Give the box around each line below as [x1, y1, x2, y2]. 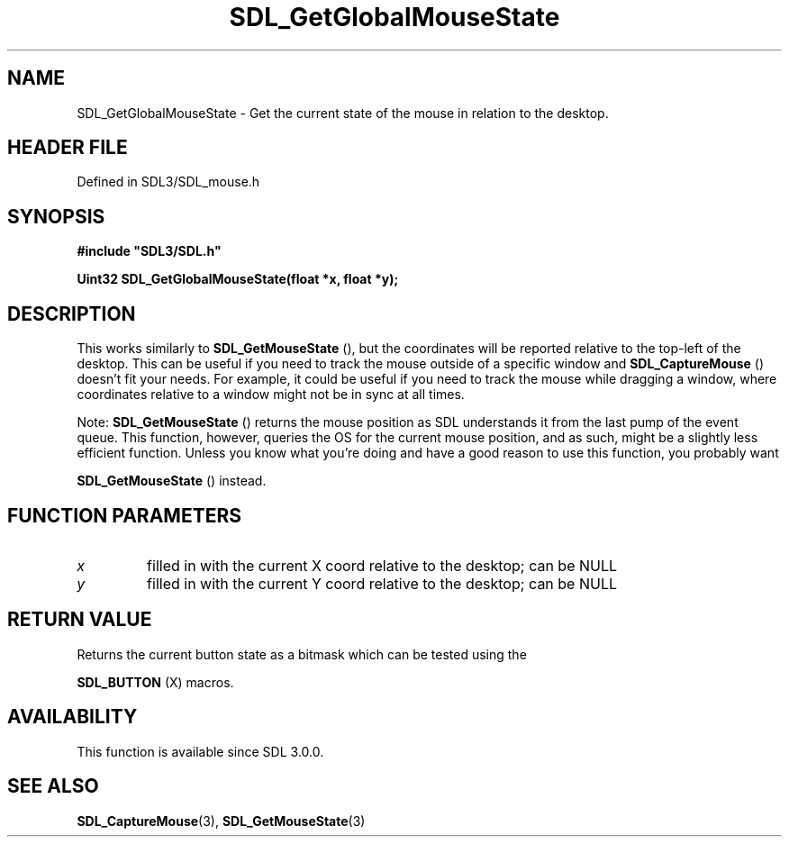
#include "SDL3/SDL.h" [77, 243, 222, 259]
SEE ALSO [7, 775, 99, 798]
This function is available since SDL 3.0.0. [77, 743, 324, 759]
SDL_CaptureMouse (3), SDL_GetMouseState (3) [77, 812, 366, 829]
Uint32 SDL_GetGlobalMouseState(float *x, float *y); [77, 271, 399, 287]
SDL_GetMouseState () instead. [77, 473, 267, 489]
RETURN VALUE [7, 608, 152, 631]
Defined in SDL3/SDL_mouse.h [77, 174, 260, 190]
